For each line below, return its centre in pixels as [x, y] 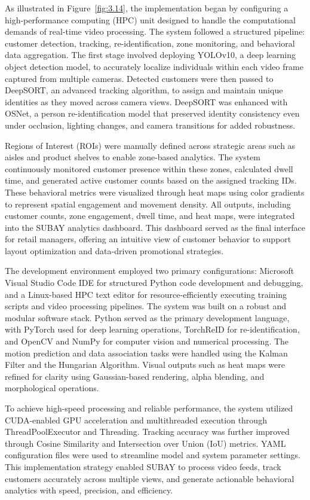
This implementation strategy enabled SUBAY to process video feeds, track [143, 466]
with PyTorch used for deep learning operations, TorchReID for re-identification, [152, 329]
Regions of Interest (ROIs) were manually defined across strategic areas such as [150, 145]
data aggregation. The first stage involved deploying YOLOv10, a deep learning [150, 55]
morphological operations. [52, 388]
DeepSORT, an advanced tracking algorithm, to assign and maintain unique [144, 90]
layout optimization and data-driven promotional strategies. [114, 250]
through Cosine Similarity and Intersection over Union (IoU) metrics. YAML [145, 443]
